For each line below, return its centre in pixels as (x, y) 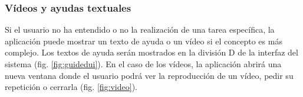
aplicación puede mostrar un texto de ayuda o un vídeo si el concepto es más (144, 41)
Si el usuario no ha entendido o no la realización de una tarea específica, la (140, 30)
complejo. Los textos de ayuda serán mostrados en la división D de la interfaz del (151, 52)
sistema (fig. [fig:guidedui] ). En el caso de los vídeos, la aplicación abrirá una (143, 64)
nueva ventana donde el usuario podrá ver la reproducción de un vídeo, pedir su (149, 75)
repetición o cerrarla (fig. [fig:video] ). (71, 87)
